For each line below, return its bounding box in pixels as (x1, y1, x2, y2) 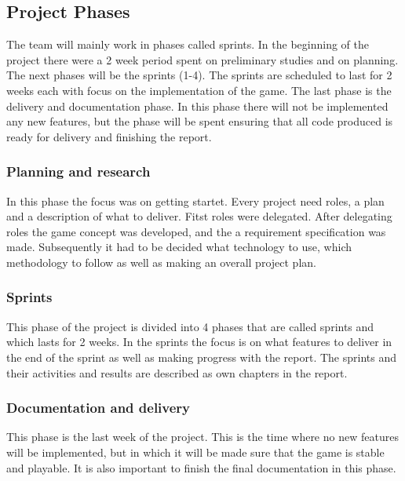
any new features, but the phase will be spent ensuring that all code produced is (6, 113, 393, 129)
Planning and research (6, 162, 151, 181)
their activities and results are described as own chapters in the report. (6, 364, 348, 381)
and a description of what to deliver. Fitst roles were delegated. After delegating (6, 208, 392, 224)
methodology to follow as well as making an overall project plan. (6, 253, 316, 270)
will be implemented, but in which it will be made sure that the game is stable (6, 443, 385, 460)
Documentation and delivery (6, 398, 191, 417)
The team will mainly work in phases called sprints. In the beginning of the (6, 36, 369, 53)
